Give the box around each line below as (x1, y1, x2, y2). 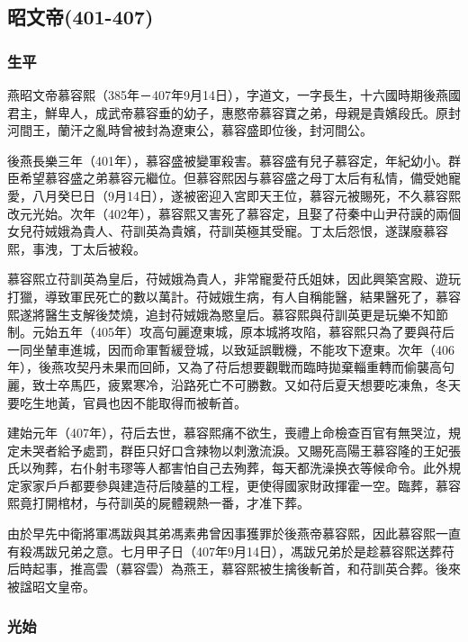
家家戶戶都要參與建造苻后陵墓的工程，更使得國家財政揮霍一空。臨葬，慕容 (19, 475, 461, 494)
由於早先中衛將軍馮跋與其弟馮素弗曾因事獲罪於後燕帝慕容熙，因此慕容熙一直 (7, 524, 461, 543)
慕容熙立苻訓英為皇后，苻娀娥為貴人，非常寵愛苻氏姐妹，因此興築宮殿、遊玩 (7, 269, 461, 288)
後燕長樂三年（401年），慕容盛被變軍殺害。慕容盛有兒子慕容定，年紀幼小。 (7, 150, 448, 169)
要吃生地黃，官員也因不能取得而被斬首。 (7, 393, 247, 411)
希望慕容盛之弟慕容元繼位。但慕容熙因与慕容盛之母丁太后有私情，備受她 (19, 168, 448, 187)
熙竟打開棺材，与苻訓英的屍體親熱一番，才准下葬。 (7, 493, 310, 512)
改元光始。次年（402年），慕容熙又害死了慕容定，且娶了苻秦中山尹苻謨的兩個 (7, 203, 461, 222)
